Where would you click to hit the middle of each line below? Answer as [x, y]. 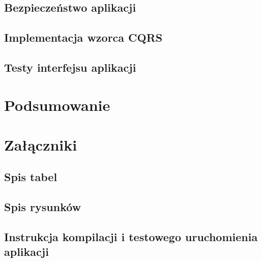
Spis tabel [31, 177]
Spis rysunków [43, 207]
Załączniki [41, 144]
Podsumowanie [57, 105]
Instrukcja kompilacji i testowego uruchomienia [131, 237]
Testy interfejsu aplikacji [70, 67]
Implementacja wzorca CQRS [83, 37]
